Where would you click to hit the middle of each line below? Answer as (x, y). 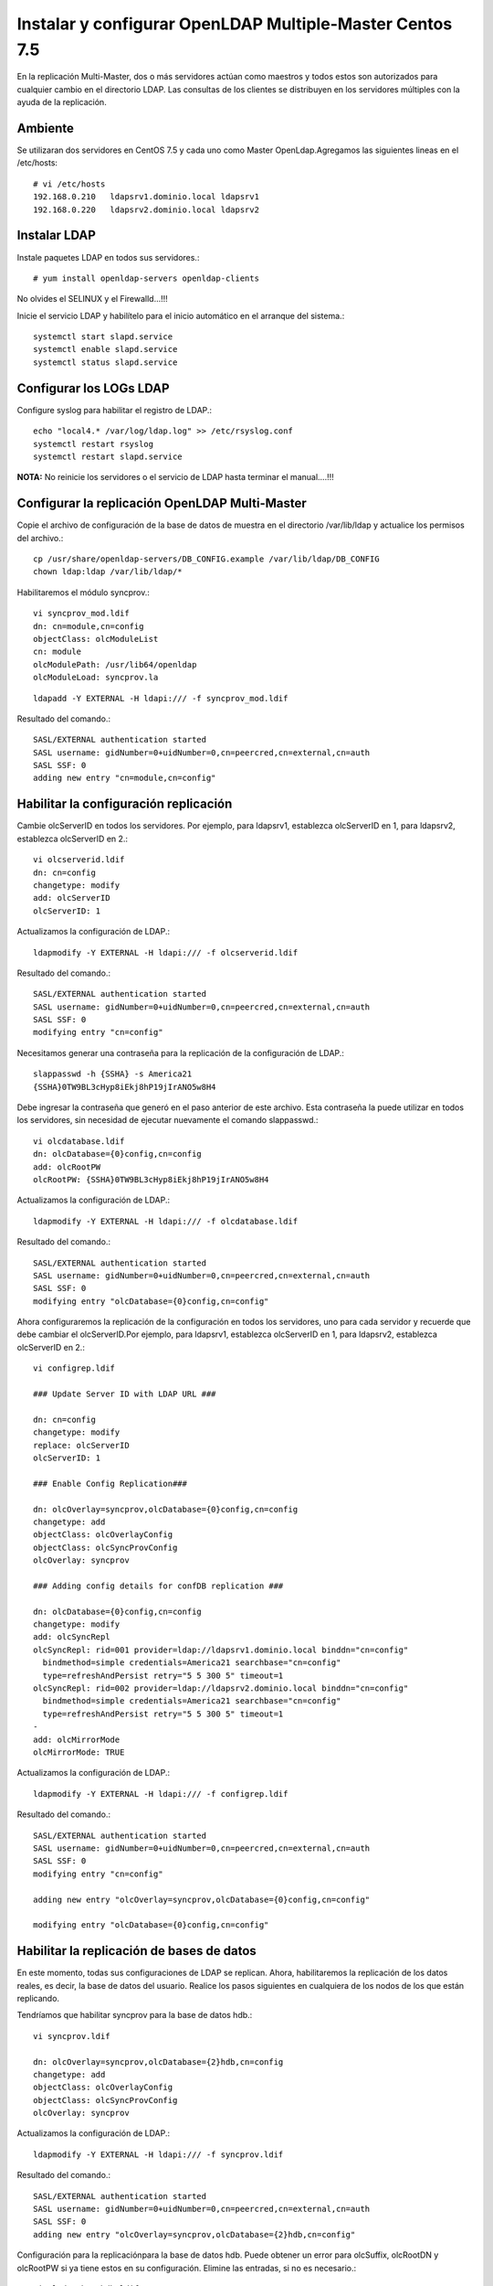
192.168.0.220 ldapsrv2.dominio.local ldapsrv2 (147, 209)
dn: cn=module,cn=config (89, 626)
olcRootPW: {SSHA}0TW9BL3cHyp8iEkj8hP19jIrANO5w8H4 (151, 1179)
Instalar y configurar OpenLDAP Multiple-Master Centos (235, 24)
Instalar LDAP (56, 235)
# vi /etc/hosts (69, 184)
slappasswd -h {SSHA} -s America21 (113, 1074)
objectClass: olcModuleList (96, 639)
